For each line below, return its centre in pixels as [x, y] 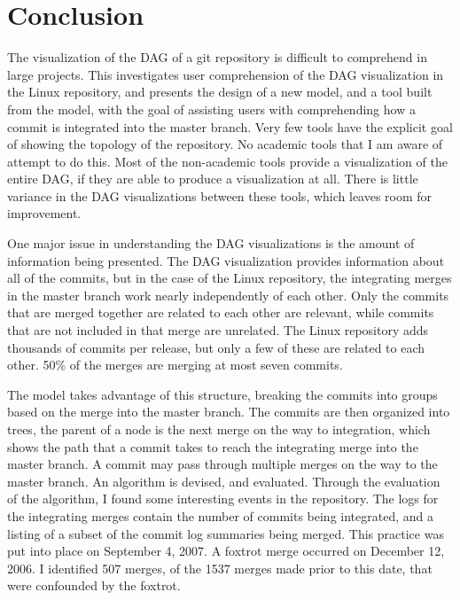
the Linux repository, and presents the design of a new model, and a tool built [220, 92]
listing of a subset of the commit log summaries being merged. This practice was [226, 533]
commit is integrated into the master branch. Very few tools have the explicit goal [230, 126]
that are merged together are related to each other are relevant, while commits [221, 312]
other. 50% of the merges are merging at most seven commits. [175, 365]
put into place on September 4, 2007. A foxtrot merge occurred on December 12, [226, 551]
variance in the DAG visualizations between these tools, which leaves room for [220, 195]
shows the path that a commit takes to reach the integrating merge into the [213, 446]
